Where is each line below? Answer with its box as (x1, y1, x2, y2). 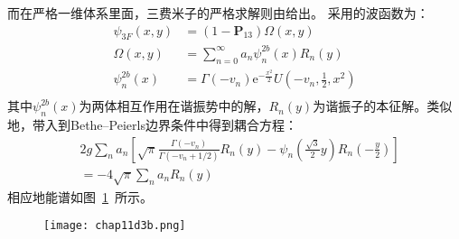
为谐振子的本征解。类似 (313, 97, 453, 115)
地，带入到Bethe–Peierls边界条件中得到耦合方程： (7, 115, 297, 134)
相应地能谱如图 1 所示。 (7, 187, 153, 206)
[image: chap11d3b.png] (43, 219, 186, 233)
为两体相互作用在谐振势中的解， (79, 97, 269, 115)
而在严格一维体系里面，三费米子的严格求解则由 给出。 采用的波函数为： (7, 4, 429, 22)
